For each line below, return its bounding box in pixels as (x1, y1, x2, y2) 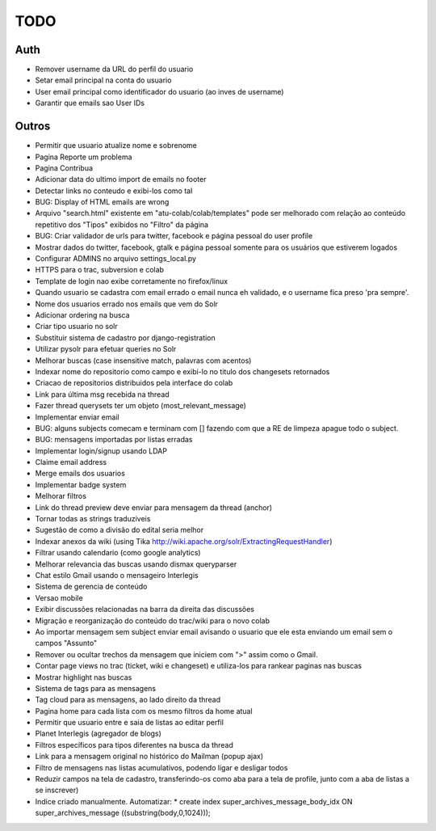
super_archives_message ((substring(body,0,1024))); (35, 808, 211, 818)
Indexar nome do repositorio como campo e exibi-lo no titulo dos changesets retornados (35, 366, 330, 376)
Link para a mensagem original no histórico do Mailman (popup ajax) (35, 752, 264, 761)
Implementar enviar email (35, 412, 120, 422)
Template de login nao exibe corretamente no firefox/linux (35, 276, 228, 286)
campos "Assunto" (35, 639, 98, 648)
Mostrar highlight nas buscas (35, 672, 132, 682)
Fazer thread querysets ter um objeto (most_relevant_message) (35, 401, 246, 411)
